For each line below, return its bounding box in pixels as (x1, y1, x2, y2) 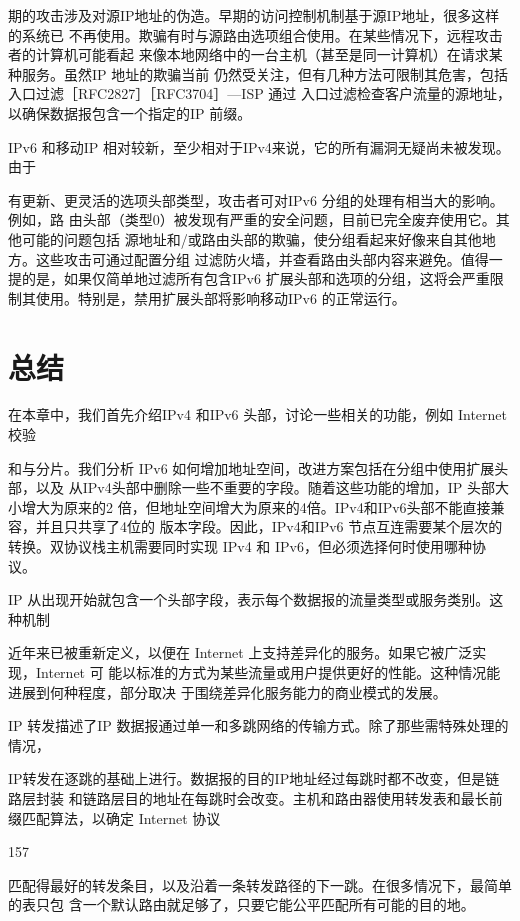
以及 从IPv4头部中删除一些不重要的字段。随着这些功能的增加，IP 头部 (35, 477, 495, 498)
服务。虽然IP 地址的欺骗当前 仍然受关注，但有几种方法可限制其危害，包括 (21, 63, 508, 84)
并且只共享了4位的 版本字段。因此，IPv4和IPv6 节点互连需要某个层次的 (35, 516, 503, 537)
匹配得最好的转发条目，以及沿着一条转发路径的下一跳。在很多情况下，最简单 (8, 874, 512, 895)
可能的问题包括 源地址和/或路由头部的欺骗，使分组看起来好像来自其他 (21, 228, 482, 249)
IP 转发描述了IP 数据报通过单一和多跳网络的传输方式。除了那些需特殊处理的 (8, 715, 509, 736)
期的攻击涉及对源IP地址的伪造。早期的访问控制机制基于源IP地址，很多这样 (8, 5, 500, 25)
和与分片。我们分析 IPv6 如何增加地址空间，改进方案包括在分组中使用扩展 (8, 457, 495, 478)
